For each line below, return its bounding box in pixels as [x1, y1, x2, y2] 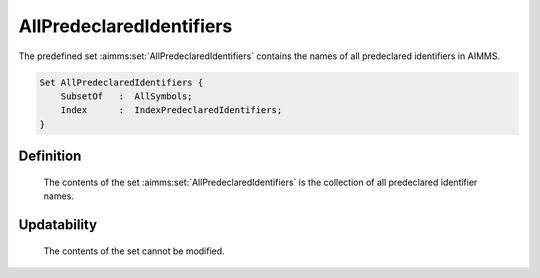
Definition [18, 148, 82, 165]
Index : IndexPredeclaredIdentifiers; [60, 105, 283, 116]
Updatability [18, 216, 98, 233]
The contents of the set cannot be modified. [43, 245, 225, 257]
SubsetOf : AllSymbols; [60, 90, 194, 102]
